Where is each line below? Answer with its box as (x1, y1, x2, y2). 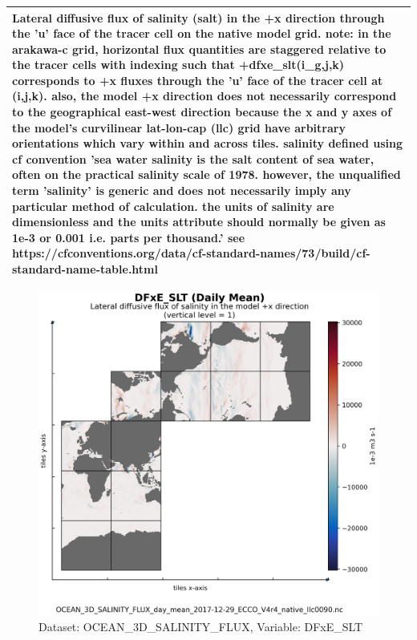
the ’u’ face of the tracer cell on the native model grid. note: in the (12, 25, 391, 42)
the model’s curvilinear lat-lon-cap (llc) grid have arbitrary (12, 119, 346, 136)
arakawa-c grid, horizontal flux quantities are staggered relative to (12, 40, 387, 57)
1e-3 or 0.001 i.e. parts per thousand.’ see (12, 229, 245, 245)
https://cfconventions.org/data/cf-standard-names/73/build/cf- (12, 245, 370, 261)
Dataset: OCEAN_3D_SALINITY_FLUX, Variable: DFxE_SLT (38, 618, 363, 635)
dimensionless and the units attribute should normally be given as (12, 213, 386, 230)
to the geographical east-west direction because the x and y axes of (12, 103, 392, 120)
